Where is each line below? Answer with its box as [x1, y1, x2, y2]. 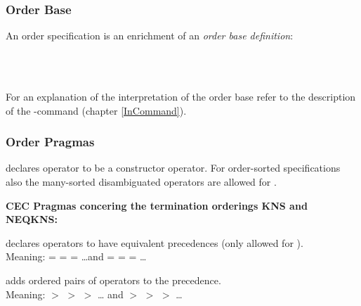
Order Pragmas [6, 133, 95, 151]
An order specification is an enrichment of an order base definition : [6, 28, 294, 43]
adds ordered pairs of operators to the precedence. [6, 272, 221, 287]
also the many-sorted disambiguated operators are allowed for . [6, 174, 277, 189]
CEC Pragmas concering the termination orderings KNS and [6, 198, 308, 212]
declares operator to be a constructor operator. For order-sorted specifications [6, 160, 341, 175]
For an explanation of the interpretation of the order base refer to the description [6, 89, 356, 103]
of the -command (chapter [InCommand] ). [6, 103, 187, 117]
